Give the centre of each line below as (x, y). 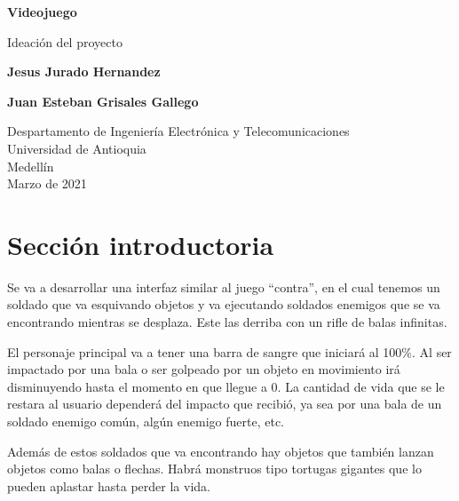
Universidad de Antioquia (77, 148)
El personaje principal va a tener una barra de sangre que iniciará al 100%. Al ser (229, 351)
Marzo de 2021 (47, 183)
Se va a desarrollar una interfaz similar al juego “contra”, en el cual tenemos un (224, 286)
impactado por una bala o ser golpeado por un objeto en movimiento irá (204, 369)
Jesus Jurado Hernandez (84, 72)
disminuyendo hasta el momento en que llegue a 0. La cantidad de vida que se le (226, 386)
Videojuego (42, 12)
